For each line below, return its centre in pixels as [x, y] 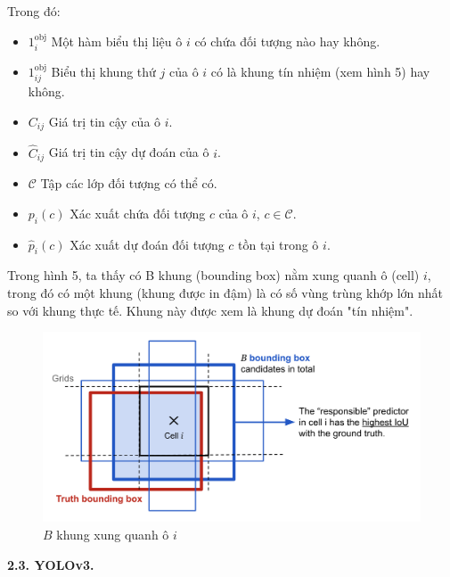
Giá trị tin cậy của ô [105, 122]
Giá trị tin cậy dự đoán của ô [129, 152]
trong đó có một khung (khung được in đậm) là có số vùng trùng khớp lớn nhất [225, 292]
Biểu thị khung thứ [103, 72]
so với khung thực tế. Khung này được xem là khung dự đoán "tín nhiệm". [210, 310]
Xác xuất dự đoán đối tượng [147, 244]
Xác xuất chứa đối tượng [138, 213]
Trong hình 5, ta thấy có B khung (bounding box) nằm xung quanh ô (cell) [213, 275]
